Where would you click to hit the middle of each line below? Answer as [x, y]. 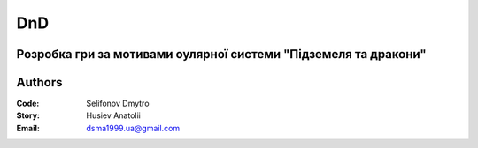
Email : [28, 128]
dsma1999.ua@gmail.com [133, 128]
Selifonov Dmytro [118, 104]
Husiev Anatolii [113, 115]
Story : [28, 115]
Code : [28, 104]
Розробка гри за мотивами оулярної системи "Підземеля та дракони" [221, 54]
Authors [39, 82]
